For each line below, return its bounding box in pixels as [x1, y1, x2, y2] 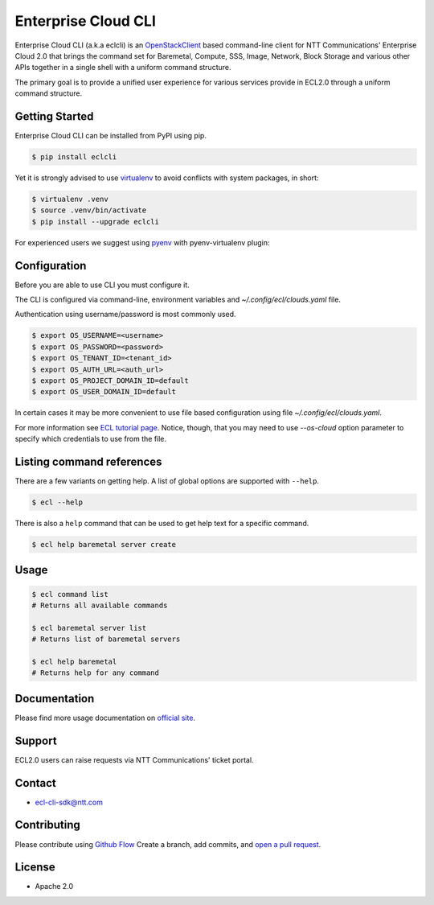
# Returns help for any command [31, 668, 160, 677]
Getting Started [14, 109, 94, 123]
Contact [14, 776, 56, 790]
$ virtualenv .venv [31, 194, 108, 204]
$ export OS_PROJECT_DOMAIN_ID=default [31, 376, 189, 385]
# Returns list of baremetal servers [31, 635, 181, 644]
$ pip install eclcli [31, 153, 117, 161]
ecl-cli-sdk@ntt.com [35, 797, 104, 807]
